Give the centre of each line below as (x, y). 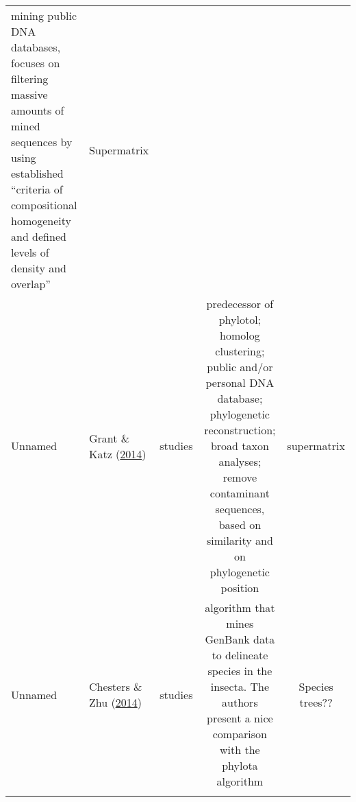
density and (39, 268)
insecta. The (240, 686)
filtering (30, 79)
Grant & (109, 438)
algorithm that (240, 608)
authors (240, 702)
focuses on (36, 63)
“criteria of (37, 189)
